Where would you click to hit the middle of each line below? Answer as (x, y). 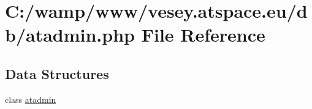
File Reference (203, 35)
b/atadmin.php (70, 35)
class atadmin (31, 99)
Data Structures (57, 73)
